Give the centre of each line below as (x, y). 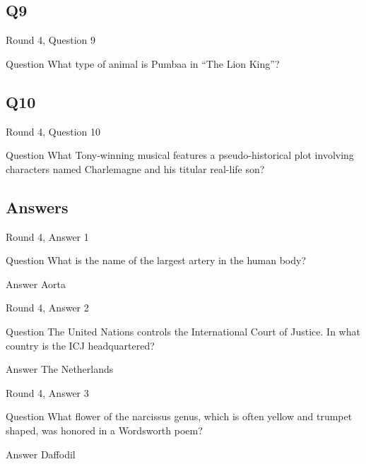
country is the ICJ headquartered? (80, 345)
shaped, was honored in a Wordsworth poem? (104, 430)
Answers (37, 207)
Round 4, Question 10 (53, 131)
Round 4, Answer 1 (47, 236)
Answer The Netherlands (60, 369)
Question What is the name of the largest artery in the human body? (156, 260)
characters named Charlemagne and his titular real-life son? (135, 168)
